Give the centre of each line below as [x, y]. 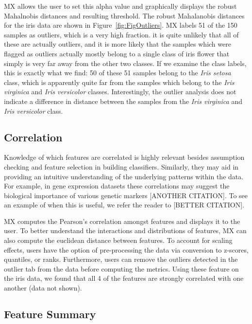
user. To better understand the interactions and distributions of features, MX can [125, 230]
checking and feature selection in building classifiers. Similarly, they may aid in [121, 166]
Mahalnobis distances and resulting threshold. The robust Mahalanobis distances [124, 15]
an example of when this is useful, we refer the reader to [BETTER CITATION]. [124, 205]
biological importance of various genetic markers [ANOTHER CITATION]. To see [126, 195]
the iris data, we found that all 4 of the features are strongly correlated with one [124, 278]
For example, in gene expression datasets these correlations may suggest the [117, 186]
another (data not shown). [43, 288]
